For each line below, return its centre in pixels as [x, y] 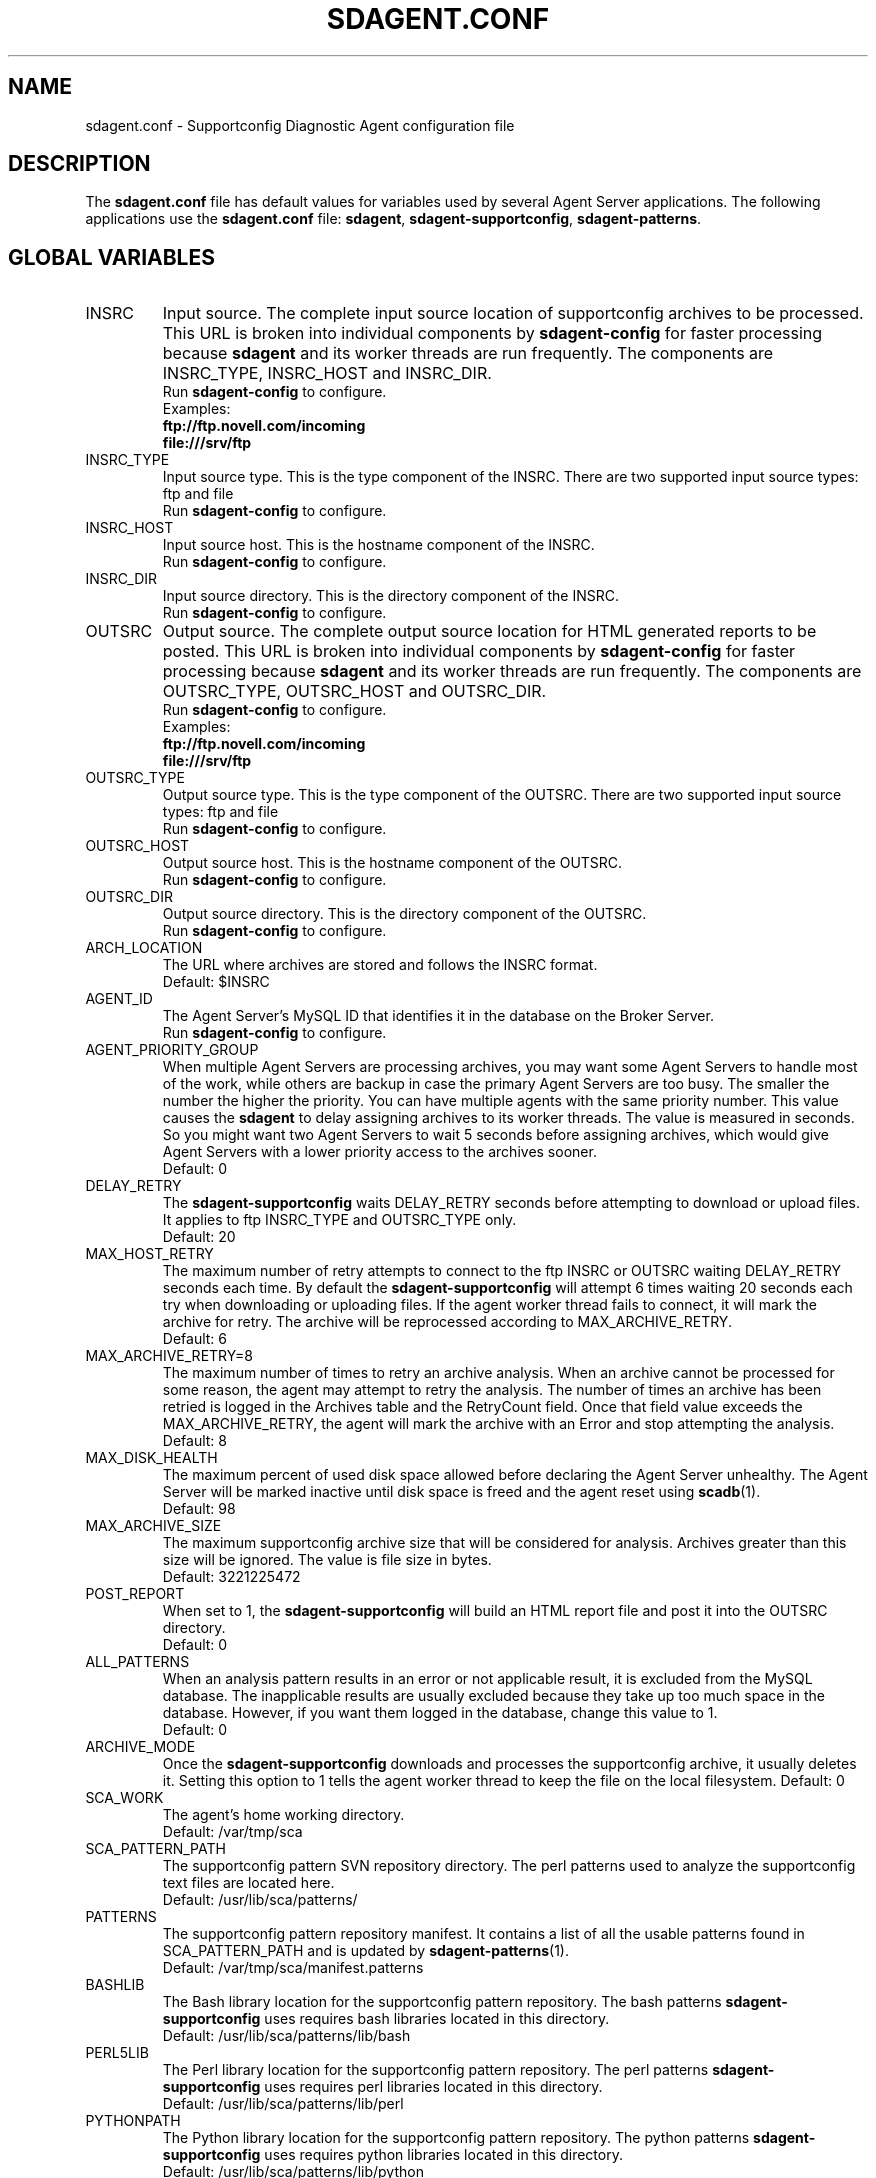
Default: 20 [199, 1237]
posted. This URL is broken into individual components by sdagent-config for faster [479, 651]
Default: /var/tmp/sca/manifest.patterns [293, 1968]
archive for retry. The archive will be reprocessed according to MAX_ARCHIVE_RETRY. [447, 1322]
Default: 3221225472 [231, 1577]
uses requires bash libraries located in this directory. [437, 2019]
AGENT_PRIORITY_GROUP [172, 1050]
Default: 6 [194, 1339]
